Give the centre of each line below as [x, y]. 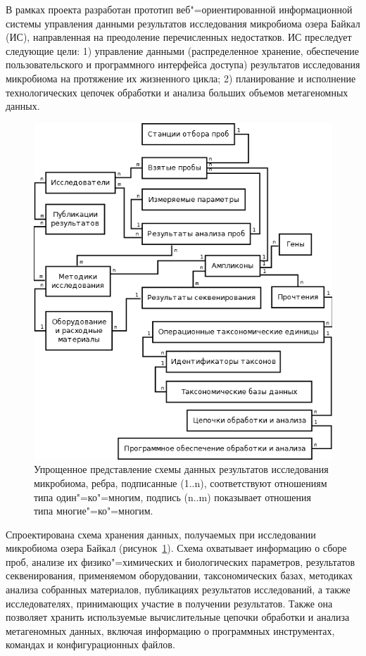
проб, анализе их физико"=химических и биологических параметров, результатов [181, 561]
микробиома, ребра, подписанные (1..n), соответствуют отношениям [181, 482]
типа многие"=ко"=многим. [94, 511]
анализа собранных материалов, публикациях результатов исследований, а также [178, 589]
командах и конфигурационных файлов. [90, 644]
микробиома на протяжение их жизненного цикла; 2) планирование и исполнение [181, 78]
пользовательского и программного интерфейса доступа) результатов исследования [183, 64]
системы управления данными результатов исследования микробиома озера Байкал [183, 23]
